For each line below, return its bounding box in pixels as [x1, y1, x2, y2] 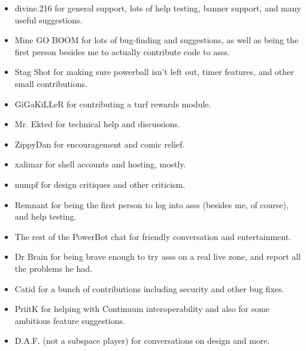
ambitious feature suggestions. [14, 314, 125, 326]
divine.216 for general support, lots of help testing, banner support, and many [14, 2, 301, 14]
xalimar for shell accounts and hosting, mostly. [14, 158, 186, 170]
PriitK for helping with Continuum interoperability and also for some [14, 302, 270, 315]
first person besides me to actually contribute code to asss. [14, 45, 230, 58]
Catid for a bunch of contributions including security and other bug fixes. [14, 282, 284, 295]
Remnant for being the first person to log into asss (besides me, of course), [14, 198, 289, 211]
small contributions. [14, 77, 87, 89]
